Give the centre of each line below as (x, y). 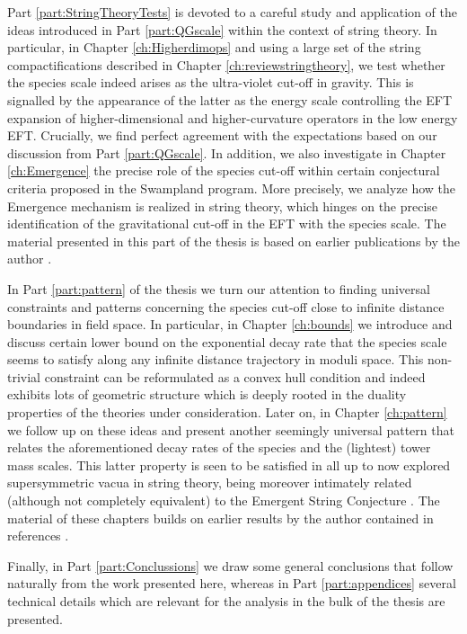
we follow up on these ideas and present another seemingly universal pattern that (231, 429)
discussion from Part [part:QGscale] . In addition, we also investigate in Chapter (227, 152)
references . (38, 536)
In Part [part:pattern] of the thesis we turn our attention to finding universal (219, 288)
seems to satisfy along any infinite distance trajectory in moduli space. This (216, 359)
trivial (24, 376)
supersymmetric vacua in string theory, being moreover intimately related (210, 482)
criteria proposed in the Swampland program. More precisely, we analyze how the (231, 188)
